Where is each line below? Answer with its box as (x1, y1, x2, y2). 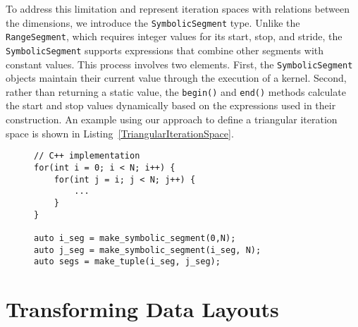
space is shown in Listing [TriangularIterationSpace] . (6, 125, 234, 140)
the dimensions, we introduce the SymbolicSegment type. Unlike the (6, 15, 300, 30)
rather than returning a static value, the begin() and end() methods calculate (6, 84, 346, 99)
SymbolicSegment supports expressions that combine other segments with (6, 42, 324, 57)
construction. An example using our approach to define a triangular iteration (6, 112, 338, 127)
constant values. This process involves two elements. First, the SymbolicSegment (6, 56, 353, 71)
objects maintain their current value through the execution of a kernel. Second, (6, 70, 347, 85)
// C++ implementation (34, 151, 140, 161)
